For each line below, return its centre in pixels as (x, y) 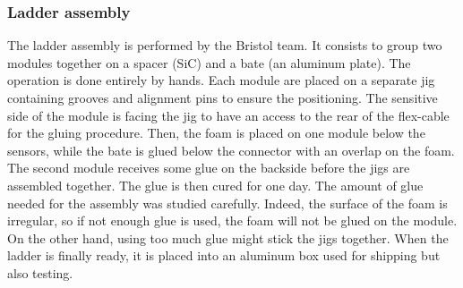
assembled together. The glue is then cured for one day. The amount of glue (215, 185)
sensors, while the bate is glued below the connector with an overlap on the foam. (231, 150)
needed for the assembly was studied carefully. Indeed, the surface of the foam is (227, 203)
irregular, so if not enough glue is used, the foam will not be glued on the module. (232, 220)
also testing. (40, 272)
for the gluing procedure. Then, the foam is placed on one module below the (216, 133)
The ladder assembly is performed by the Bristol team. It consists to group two (225, 45)
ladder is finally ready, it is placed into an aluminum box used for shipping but (224, 255)
